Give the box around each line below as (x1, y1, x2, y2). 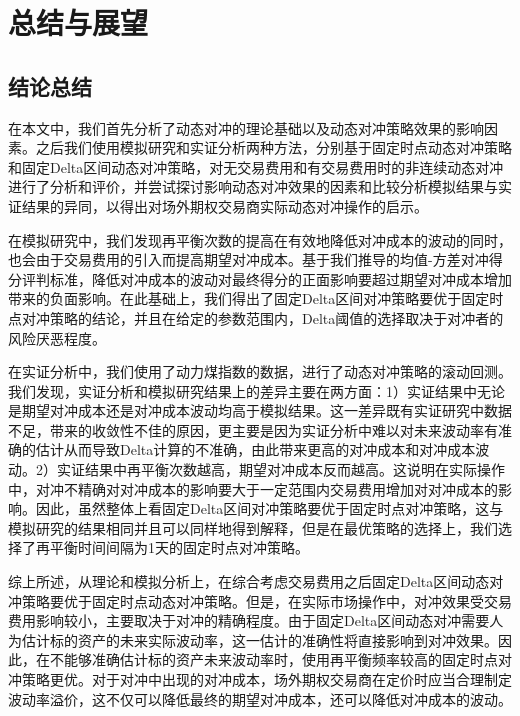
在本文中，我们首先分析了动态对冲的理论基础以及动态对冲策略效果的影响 (8, 117, 484, 138)
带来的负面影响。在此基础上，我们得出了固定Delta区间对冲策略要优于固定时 (8, 288, 504, 309)
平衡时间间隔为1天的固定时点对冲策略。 (49, 537, 309, 558)
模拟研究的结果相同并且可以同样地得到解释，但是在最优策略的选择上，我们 (8, 517, 498, 538)
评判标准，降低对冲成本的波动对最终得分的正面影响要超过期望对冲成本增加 (21, 268, 512, 289)
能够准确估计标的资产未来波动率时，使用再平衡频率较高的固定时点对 (63, 649, 512, 670)
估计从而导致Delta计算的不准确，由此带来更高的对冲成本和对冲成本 (35, 439, 476, 460)
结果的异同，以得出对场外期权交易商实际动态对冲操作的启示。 (21, 195, 428, 216)
